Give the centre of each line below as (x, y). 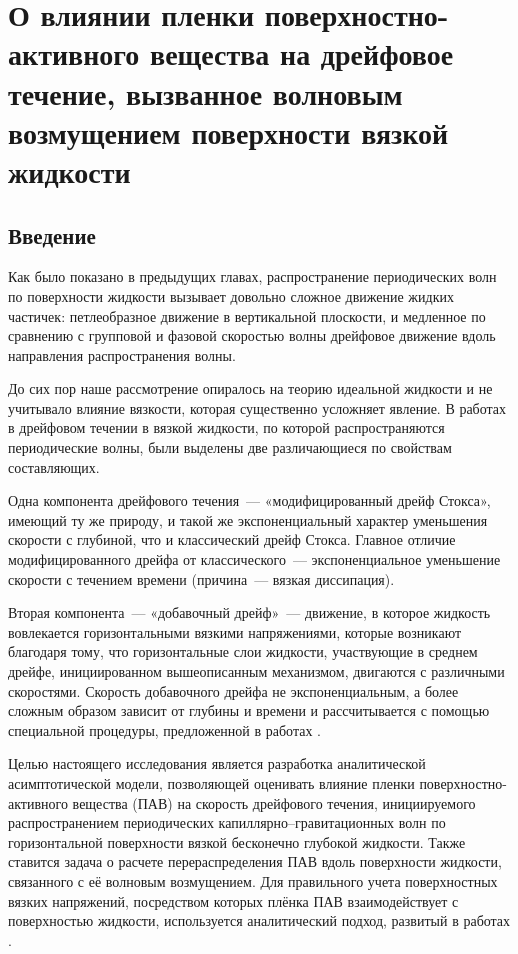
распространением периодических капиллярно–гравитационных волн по (227, 822)
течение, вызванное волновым (205, 92)
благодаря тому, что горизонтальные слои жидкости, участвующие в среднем (243, 651)
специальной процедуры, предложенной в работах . (164, 729)
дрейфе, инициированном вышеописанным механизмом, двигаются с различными (256, 671)
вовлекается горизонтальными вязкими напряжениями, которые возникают (235, 631)
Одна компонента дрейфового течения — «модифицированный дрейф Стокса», (249, 500)
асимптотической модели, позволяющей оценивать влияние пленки (211, 782)
